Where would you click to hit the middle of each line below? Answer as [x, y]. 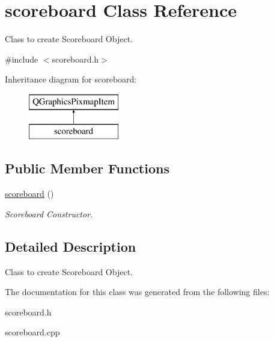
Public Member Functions [87, 168]
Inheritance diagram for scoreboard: [71, 79]
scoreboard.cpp [32, 332]
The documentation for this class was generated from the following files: [137, 292]
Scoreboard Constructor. [49, 213]
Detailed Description [71, 246]
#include [22, 59]
